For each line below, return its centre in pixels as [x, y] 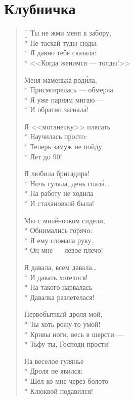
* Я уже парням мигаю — [64, 99]
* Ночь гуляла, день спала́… [67, 183]
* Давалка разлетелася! [59, 297]
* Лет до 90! [43, 156]
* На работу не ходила [59, 193]
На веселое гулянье [54, 361]
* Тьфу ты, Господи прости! [67, 344]
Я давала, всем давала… [60, 267]
